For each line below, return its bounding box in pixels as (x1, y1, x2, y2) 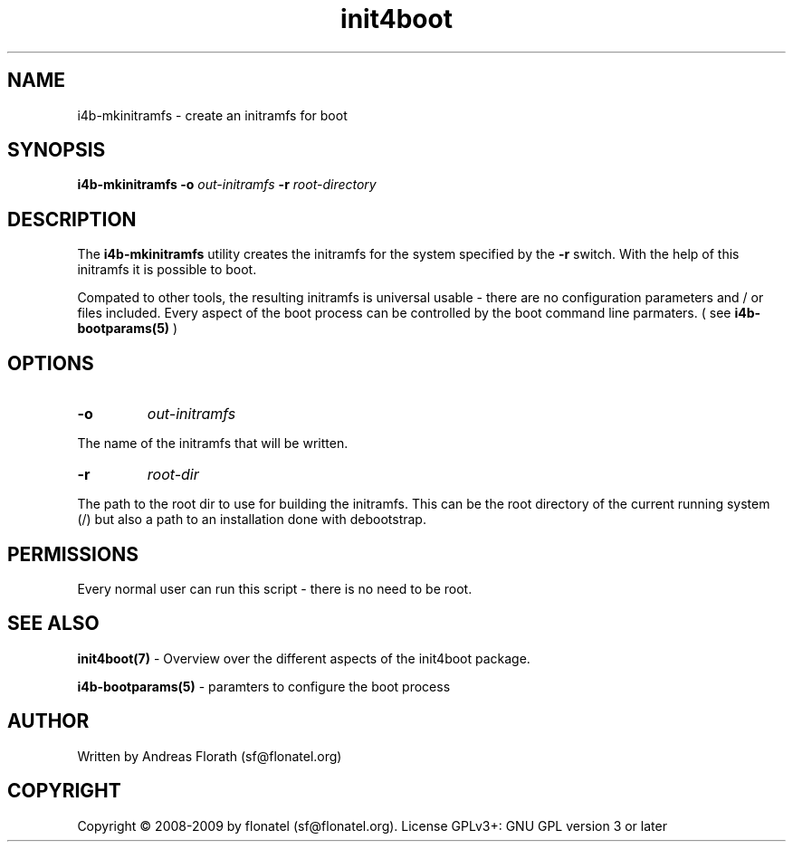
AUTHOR (7, 710, 90, 733)
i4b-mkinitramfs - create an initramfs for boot (77, 107, 348, 123)
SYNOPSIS (7, 138, 106, 162)
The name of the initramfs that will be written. (77, 435, 349, 452)
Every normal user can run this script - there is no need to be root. (77, 580, 473, 596)
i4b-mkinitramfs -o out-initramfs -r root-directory (77, 176, 377, 193)
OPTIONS (7, 351, 94, 375)
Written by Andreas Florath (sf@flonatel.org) (77, 748, 342, 764)
